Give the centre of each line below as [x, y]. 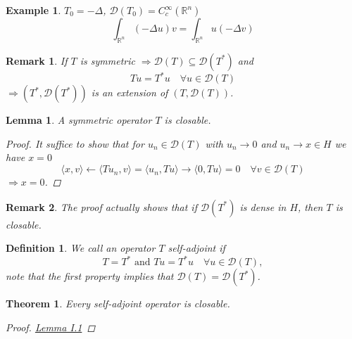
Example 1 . [33, 10]
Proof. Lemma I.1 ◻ [51, 327]
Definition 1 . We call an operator [81, 248]
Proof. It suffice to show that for [75, 143]
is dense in [263, 206]
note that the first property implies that [90, 276]
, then [310, 206]
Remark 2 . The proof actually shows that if [101, 206]
